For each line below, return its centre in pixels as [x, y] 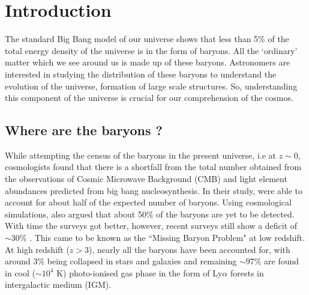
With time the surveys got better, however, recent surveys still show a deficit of [151, 226]
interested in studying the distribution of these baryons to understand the [141, 74]
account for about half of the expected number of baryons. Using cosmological [148, 202]
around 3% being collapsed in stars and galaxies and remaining [121, 261]
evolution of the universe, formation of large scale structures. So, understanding [151, 86]
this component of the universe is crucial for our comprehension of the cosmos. [149, 98]
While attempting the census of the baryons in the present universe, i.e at [140, 155]
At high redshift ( [37, 249]
